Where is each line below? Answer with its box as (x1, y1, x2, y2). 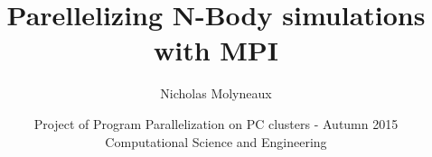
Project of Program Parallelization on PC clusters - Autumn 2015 (33, 114, 399, 133)
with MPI (153, 32, 279, 69)
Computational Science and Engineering (105, 132, 327, 151)
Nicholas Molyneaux (160, 84, 272, 103)
